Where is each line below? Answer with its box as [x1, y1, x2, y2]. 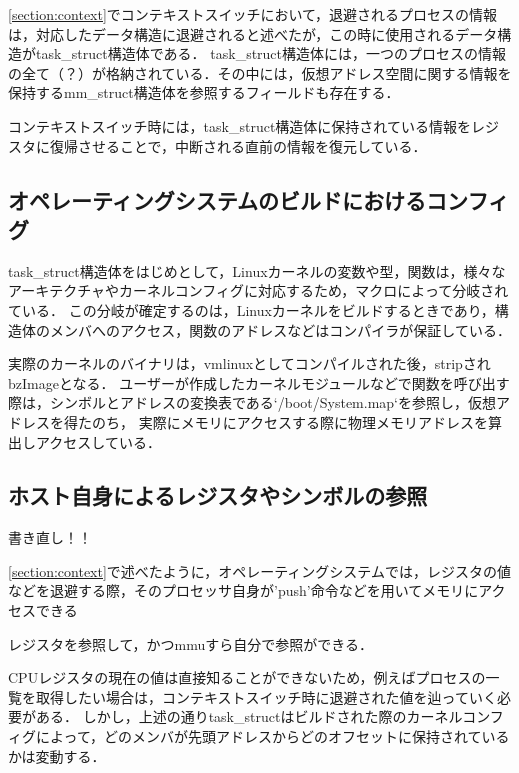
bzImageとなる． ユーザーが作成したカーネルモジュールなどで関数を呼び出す [8, 372, 510, 393]
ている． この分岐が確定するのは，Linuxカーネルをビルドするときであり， [8, 299, 495, 320]
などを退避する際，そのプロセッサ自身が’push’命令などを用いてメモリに [8, 580, 479, 601]
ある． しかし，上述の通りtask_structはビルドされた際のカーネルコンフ [35, 706, 504, 727]
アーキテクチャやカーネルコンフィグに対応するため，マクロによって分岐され [8, 280, 509, 301]
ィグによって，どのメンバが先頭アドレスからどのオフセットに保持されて [8, 726, 482, 747]
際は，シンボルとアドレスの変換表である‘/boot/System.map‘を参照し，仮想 [8, 392, 497, 413]
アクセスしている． [35, 431, 161, 452]
